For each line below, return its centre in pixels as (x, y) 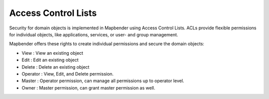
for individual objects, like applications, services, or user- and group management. (94, 34)
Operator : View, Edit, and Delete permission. (68, 74)
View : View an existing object (52, 53)
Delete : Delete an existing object (56, 67)
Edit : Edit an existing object (50, 60)
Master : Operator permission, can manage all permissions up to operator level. (103, 81)
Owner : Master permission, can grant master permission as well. (88, 88)
